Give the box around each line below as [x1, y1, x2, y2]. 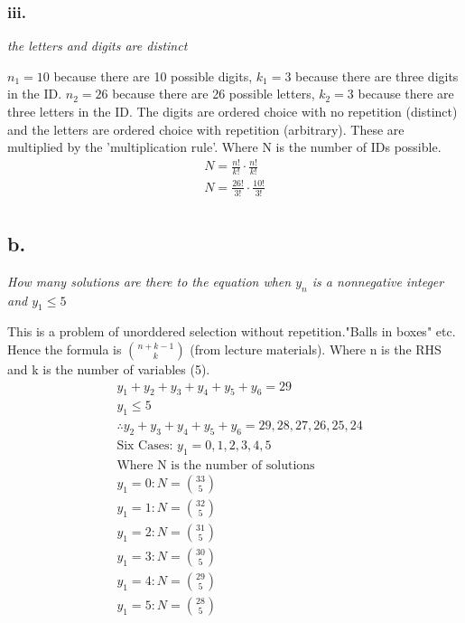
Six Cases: [116, 439, 173, 453]
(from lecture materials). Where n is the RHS [190, 339, 442, 358]
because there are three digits [295, 66, 459, 85]
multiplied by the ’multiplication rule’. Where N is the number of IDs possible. [7, 137, 442, 156]
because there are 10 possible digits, [53, 66, 253, 85]
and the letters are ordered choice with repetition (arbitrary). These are [7, 119, 405, 138]
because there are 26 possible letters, [112, 84, 315, 103]
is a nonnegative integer [312, 271, 444, 290]
